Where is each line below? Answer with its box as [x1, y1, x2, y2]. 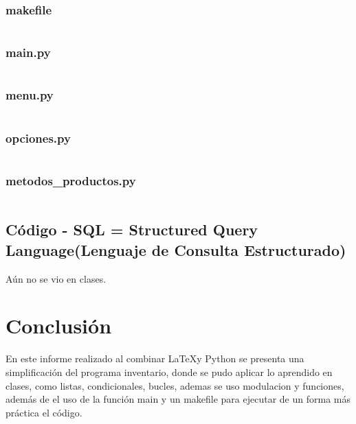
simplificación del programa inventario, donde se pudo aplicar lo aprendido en [5, 365, 333, 379]
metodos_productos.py [5, 172, 136, 189]
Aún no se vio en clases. [5, 271, 107, 285]
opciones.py [5, 129, 71, 146]
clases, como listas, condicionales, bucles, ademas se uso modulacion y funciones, [5, 378, 344, 392]
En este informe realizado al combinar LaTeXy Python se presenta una [5, 351, 304, 366]
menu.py [5, 86, 54, 104]
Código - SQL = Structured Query [5, 219, 258, 240]
